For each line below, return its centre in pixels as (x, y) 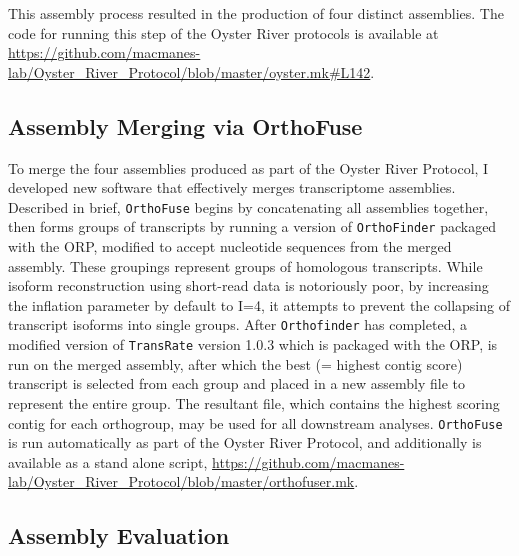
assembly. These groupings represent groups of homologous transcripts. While (245, 265)
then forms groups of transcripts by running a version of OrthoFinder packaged (252, 226)
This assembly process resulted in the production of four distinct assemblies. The (256, 13)
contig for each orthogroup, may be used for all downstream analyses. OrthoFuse (255, 422)
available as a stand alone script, (108, 461)
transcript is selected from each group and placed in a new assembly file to (237, 383)
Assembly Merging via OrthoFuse (185, 125)
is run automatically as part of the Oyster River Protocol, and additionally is (245, 442)
